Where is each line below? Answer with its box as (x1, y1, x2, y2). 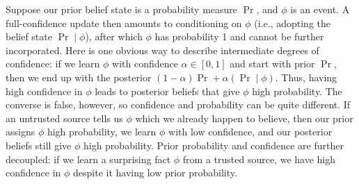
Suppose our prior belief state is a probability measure (6, 2, 238, 16)
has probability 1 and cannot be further (154, 29, 324, 44)
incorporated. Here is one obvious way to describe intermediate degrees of (6, 42, 319, 57)
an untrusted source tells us (6, 110, 123, 125)
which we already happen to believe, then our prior (135, 110, 353, 125)
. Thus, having (275, 69, 337, 84)
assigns (6, 124, 35, 139)
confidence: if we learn (6, 56, 100, 71)
